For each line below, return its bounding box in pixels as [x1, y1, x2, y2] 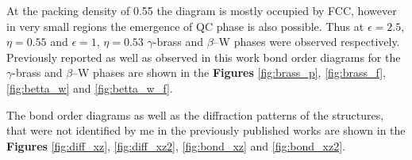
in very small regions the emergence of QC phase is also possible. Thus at [6, 17, 364, 34]
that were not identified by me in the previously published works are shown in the [6, 122, 406, 139]
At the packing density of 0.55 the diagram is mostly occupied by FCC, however [6, 2, 397, 18]
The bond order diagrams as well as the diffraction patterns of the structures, [6, 106, 384, 123]
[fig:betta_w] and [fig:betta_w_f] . [6, 79, 173, 96]
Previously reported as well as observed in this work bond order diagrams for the [6, 48, 401, 65]
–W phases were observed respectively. [213, 33, 400, 50]
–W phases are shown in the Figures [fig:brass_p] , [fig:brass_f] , [72, 64, 386, 81]
